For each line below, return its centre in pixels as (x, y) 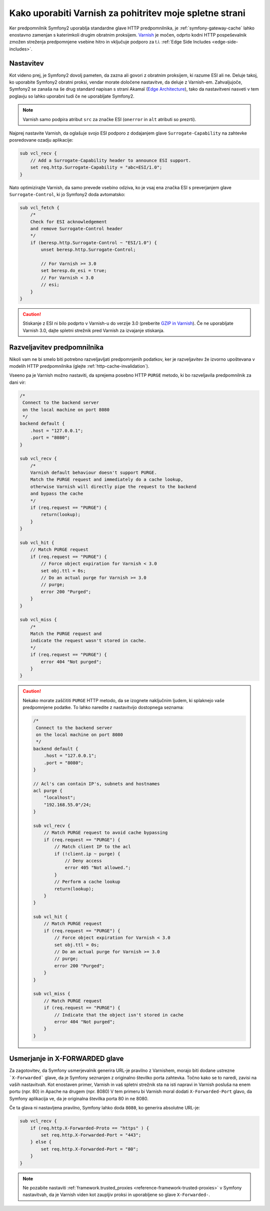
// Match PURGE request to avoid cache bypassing (106, 833)
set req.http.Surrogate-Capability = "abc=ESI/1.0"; (96, 167)
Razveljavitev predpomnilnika (56, 347)
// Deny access (83, 860)
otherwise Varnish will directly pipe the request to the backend (113, 486)
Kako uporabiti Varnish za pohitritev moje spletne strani (127, 13)
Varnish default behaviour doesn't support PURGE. (93, 473)
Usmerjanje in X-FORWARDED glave (66, 1059)
